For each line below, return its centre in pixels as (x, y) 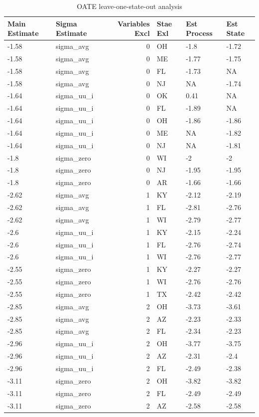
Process (199, 33)
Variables (133, 23)
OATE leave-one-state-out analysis (129, 6)
